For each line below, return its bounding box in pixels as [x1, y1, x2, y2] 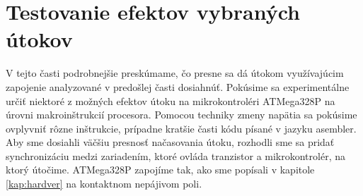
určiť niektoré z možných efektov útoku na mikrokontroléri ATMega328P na [6, 93, 335, 108]
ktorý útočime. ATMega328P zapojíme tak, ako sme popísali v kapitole [6, 162, 315, 177]
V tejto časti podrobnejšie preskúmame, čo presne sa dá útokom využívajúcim [6, 66, 344, 80]
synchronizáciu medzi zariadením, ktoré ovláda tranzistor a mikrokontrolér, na [6, 148, 345, 163]
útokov [6, 25, 73, 54]
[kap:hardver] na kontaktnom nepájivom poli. [6, 176, 202, 191]
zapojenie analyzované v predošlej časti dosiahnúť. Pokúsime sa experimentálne [6, 79, 350, 94]
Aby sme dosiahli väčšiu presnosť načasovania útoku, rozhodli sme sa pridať [6, 135, 335, 149]
